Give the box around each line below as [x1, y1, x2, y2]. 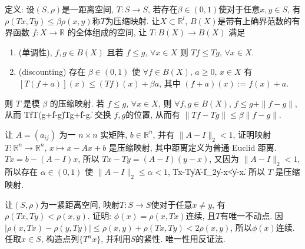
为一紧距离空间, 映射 [40, 198, 120, 210]
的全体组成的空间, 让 [67, 26, 147, 38]
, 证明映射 [233, 128, 271, 140]
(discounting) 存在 [18, 65, 86, 78]
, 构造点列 [41, 233, 79, 245]
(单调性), [18, 45, 52, 58]
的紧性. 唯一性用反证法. [135, 233, 226, 245]
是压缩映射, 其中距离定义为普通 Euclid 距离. [108, 141, 277, 153]
